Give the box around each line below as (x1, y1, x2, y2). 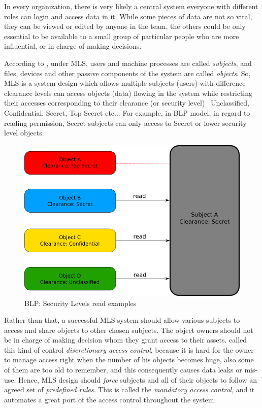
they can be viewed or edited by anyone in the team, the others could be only (4, 21, 246, 31)
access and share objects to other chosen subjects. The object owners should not (4, 324, 253, 335)
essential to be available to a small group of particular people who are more (4, 30, 239, 41)
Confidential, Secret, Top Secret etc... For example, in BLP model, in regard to (4, 107, 250, 118)
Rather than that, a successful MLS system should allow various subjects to (4, 315, 240, 325)
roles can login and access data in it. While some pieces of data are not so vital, (4, 11, 252, 21)
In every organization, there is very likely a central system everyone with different (4, 1, 258, 11)
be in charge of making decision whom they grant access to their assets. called (4, 334, 247, 345)
